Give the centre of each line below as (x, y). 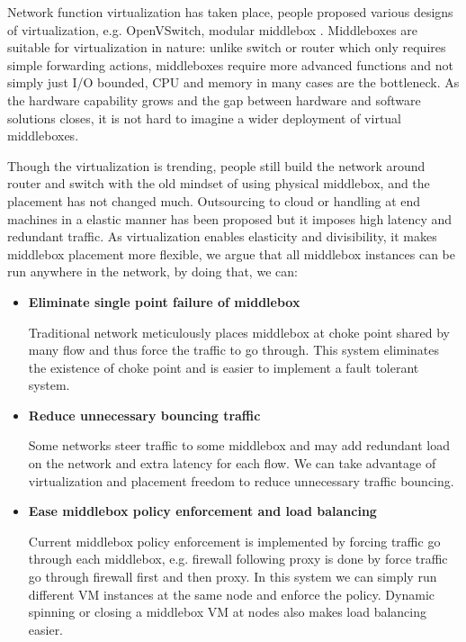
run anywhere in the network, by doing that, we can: (152, 271)
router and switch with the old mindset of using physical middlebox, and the (219, 183)
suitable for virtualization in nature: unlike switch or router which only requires (227, 47)
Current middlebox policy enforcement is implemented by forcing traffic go (234, 541)
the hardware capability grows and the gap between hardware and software (214, 99)
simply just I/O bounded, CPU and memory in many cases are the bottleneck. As (233, 82)
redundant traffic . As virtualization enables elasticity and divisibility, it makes (222, 236)
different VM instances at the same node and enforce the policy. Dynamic (232, 594)
